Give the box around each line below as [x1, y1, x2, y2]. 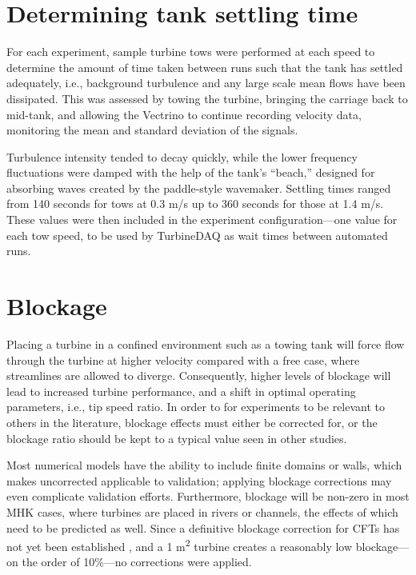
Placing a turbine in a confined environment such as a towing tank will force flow [6, 335, 405, 352]
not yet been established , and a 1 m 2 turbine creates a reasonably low [6, 536, 353, 554]
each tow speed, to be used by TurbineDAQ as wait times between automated [6, 226, 388, 243]
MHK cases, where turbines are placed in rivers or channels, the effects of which [6, 503, 398, 520]
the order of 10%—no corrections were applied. [22, 553, 252, 570]
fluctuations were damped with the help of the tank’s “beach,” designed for [6, 164, 375, 181]
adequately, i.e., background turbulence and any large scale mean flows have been [6, 74, 406, 91]
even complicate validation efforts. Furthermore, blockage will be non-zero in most [6, 488, 410, 505]
